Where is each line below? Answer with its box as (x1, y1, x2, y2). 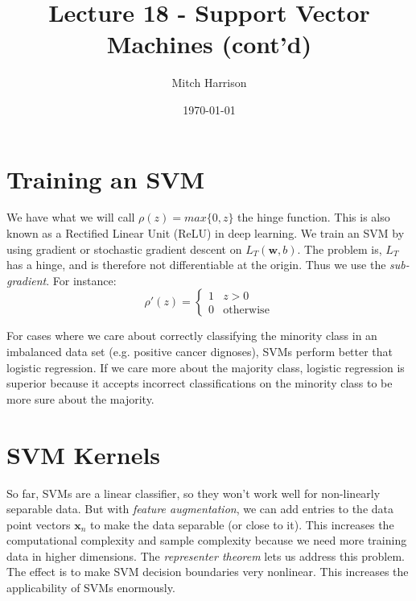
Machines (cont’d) (106, 27, 312, 60)
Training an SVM (6, 162, 205, 195)
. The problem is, (297, 240, 382, 257)
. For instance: (46, 271, 117, 288)
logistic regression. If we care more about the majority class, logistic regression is (6, 359, 405, 375)
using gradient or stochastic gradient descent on (6, 240, 242, 257)
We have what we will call (6, 209, 135, 226)
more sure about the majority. (6, 390, 154, 407)
